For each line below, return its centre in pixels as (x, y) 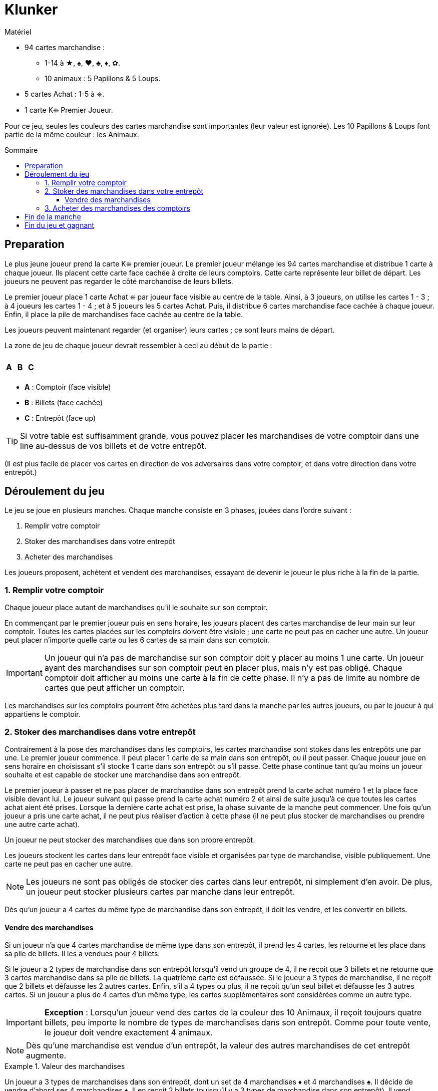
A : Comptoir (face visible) (68, 387)
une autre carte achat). (42, 824)
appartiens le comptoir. (43, 714)
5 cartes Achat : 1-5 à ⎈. (65, 94)
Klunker (31, 10)
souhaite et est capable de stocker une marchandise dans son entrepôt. (123, 774)
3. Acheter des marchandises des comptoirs (117, 208)
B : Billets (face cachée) (64, 402)
